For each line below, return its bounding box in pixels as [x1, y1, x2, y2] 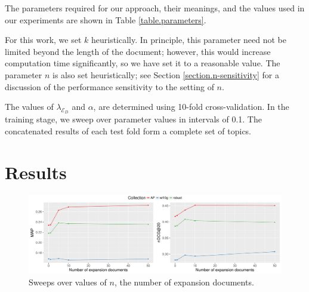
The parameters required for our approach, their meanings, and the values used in [5, 2, 305, 14]
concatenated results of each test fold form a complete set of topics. [5, 124, 252, 137]
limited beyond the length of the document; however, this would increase [5, 45, 271, 57]
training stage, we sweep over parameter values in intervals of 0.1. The [5, 113, 262, 125]
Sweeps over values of [29, 276, 107, 288]
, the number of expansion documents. [114, 276, 254, 288]
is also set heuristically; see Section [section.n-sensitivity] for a [52, 68, 279, 81]
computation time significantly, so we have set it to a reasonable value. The [5, 57, 280, 69]
